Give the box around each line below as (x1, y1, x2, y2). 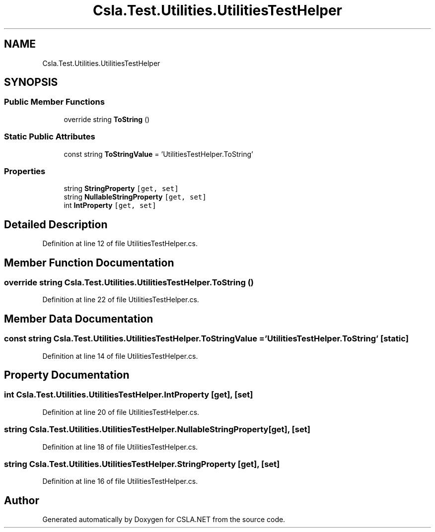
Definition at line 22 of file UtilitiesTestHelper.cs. (42, 295, 199, 304)
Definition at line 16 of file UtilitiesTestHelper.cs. (42, 477, 198, 486)
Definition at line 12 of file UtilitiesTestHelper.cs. (42, 239, 198, 248)
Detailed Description (4, 218, 108, 231)
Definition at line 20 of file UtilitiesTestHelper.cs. (42, 407, 200, 416)
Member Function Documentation (4, 256, 174, 269)
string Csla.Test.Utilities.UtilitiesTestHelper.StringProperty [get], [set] (4, 459, 280, 469)
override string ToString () (64, 115, 150, 124)
